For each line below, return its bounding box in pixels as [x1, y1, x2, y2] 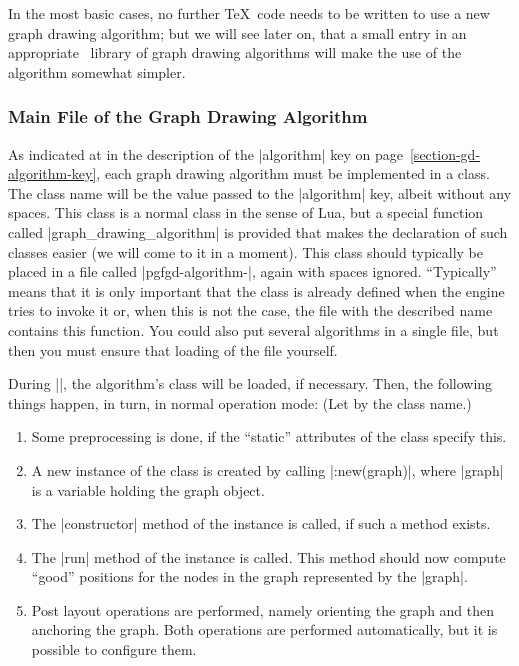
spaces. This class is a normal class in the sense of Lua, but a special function [8, 202, 484, 223]
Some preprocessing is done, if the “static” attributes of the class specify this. [31, 426, 507, 447]
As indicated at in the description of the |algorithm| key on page [8, 143, 403, 164]
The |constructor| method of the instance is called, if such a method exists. [31, 513, 491, 534]
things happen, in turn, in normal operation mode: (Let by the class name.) [8, 392, 472, 413]
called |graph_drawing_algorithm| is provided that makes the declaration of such [8, 221, 508, 242]
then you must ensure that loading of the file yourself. [8, 339, 338, 360]
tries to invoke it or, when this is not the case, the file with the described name [8, 300, 493, 321]
